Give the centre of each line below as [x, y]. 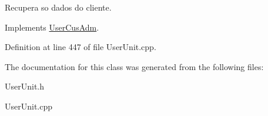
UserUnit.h [25, 86]
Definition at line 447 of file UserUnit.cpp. [81, 47]
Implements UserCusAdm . [52, 27]
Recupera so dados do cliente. [58, 7]
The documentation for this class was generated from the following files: [134, 66]
